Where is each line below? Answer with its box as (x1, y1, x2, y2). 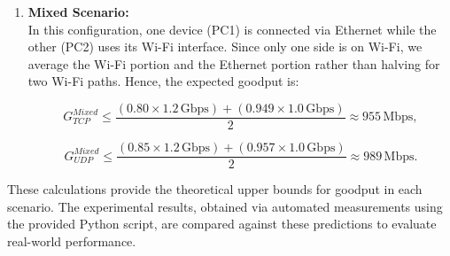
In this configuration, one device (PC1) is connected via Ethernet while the (27, 19, 437, 38)
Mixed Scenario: (27, 3, 129, 20)
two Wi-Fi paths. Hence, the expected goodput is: (27, 72, 299, 90)
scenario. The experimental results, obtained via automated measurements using (7, 197, 443, 215)
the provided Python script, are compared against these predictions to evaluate (7, 214, 437, 233)
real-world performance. (7, 231, 136, 250)
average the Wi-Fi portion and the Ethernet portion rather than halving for (27, 54, 440, 73)
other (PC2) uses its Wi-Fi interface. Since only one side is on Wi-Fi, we (27, 37, 423, 56)
